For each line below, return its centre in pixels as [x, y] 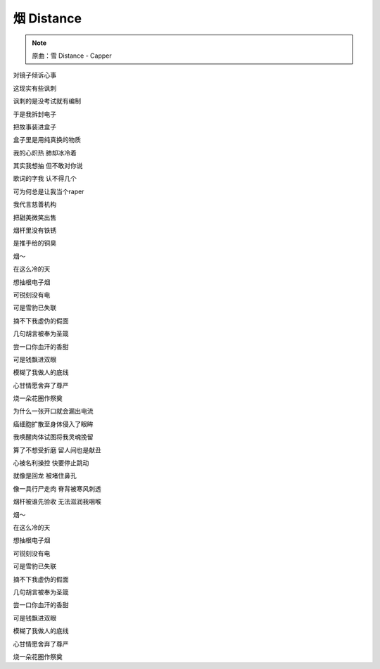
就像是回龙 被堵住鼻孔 [45, 476]
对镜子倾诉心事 [34, 75]
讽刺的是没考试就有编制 [47, 101]
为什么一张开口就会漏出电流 [53, 411]
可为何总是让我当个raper [49, 191]
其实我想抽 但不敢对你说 [48, 166]
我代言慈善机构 [34, 205]
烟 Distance [47, 18]
